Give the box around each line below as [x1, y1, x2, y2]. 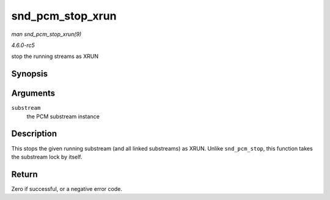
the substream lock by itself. [11, 153, 82, 160]
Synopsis [11, 69, 48, 79]
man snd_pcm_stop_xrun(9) [11, 30, 82, 38]
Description [11, 129, 57, 139]
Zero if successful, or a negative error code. [11, 185, 122, 192]
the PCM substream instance [26, 113, 100, 120]
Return [11, 169, 38, 179]
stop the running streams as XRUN [11, 52, 99, 60]
